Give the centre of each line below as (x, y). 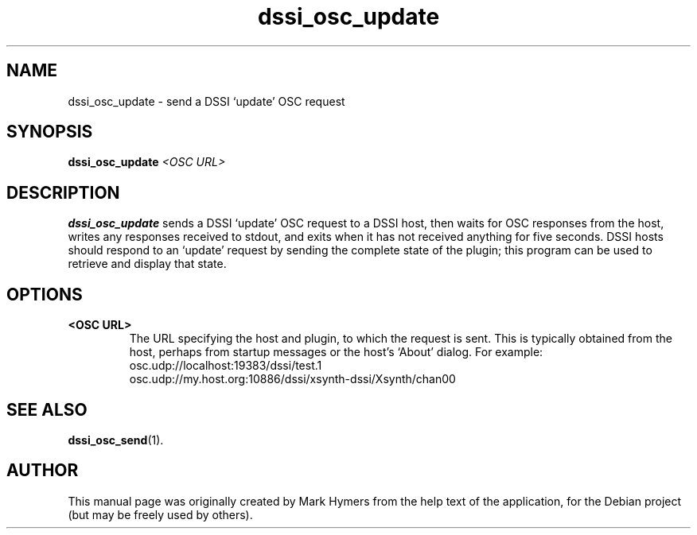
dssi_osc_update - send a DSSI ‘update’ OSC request (206, 101)
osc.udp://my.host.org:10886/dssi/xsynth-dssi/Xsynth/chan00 (292, 379)
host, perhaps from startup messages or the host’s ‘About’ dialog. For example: (336, 352)
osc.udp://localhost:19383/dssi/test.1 (226, 366)
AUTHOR (43, 471)
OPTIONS (45, 294)
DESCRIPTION (63, 192)
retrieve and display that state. (147, 264)
